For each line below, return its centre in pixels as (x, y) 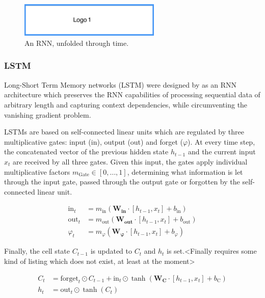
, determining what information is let (185, 171)
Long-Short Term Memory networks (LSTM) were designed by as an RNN (120, 84)
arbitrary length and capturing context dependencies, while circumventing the (126, 104)
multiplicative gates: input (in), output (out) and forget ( (94, 141)
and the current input (222, 152)
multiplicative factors (37, 171)
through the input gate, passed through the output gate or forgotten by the (122, 182)
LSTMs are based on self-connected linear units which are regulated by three (124, 132)
